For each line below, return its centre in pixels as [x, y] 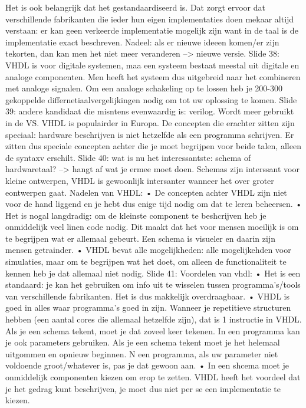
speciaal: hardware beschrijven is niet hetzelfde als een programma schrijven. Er [150, 134]
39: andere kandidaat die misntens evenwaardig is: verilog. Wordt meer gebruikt [150, 111]
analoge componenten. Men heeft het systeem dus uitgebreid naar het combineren [153, 76]
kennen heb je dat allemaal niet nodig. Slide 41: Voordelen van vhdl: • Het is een [153, 273]
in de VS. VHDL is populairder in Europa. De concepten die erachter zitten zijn [150, 122]
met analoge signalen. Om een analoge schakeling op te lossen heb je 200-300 [144, 88]
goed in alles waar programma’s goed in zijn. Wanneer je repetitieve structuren [148, 307]
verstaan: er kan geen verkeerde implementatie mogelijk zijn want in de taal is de [152, 30]
